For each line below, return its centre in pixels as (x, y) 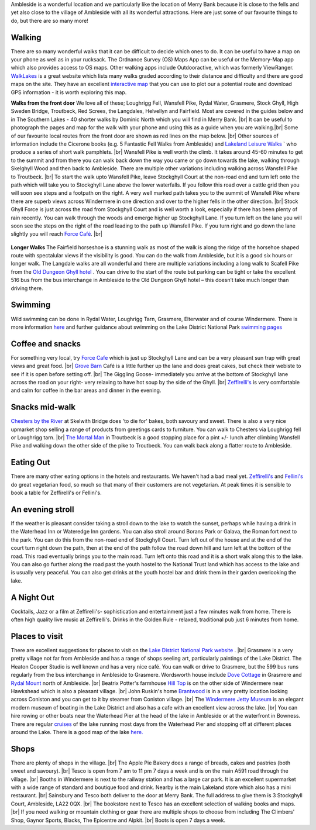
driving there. (27, 288)
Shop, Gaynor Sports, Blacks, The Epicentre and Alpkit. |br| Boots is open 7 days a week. (118, 820)
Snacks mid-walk (43, 407)
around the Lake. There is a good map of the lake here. (77, 732)
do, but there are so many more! (50, 20)
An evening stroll (42, 509)
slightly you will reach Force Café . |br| (56, 234)
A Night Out (33, 597)
